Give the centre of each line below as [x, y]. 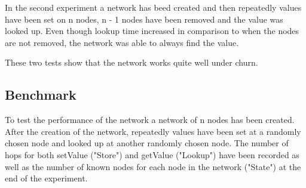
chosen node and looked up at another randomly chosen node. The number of [147, 143]
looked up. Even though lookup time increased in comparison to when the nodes [152, 31]
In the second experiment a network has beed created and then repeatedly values [153, 7]
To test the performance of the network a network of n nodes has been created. [150, 120]
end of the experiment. [46, 178]
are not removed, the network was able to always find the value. [122, 42]
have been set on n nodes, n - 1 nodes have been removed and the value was [144, 19]
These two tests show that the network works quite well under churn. [131, 62]
